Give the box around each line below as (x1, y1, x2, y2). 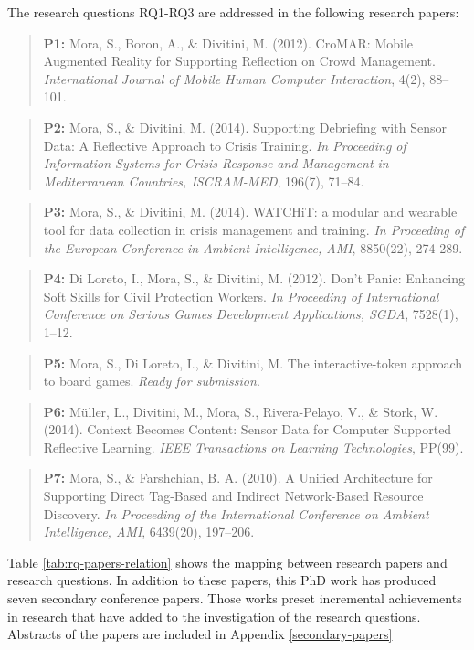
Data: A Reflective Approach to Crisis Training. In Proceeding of (43, 135, 406, 155)
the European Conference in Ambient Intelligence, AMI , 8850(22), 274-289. (43, 238, 463, 257)
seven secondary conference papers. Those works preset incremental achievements (7, 589, 462, 608)
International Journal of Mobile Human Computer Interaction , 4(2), (43, 69, 426, 88)
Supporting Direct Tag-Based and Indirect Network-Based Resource (43, 486, 424, 506)
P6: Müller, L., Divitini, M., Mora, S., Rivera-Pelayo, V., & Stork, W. (43, 401, 438, 421)
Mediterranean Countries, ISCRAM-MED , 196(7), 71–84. (43, 171, 364, 190)
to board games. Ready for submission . (43, 371, 260, 390)
